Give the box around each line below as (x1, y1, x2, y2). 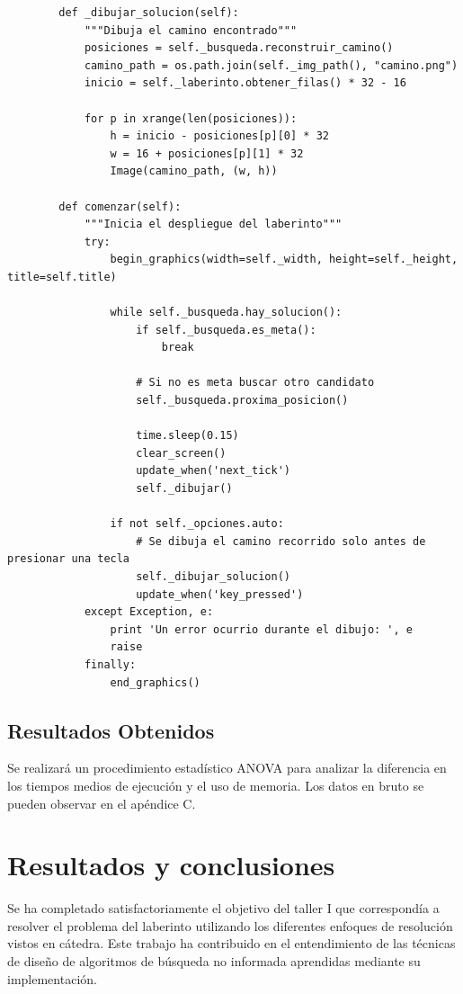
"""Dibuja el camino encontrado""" (84, 23, 298, 37)
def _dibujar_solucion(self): (58, 6, 239, 19)
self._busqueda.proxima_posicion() (136, 394, 349, 407)
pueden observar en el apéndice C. (7, 793, 196, 812)
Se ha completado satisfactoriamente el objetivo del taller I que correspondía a (7, 899, 440, 918)
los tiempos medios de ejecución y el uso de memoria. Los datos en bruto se (7, 775, 424, 794)
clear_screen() (136, 446, 227, 460)
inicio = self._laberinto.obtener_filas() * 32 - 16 (84, 76, 406, 90)
